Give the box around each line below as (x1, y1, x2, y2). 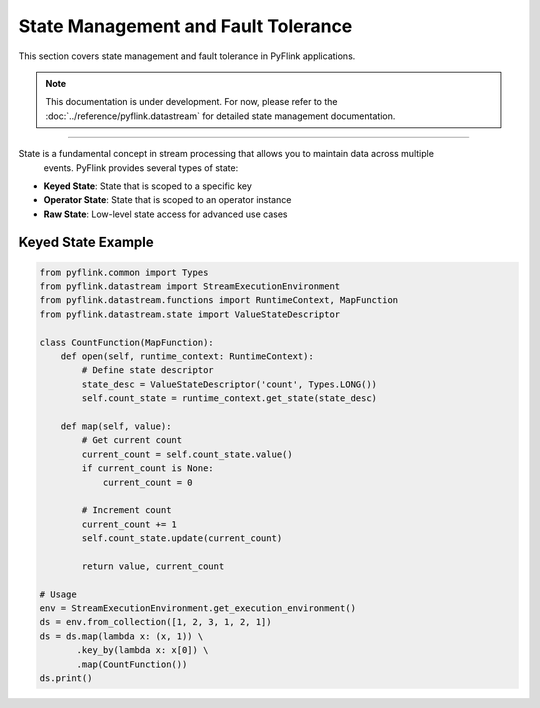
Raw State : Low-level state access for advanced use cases (43, 208, 288, 220)
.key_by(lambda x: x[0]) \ (76, 645, 209, 656)
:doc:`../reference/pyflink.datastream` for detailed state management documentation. (45, 110, 396, 122)
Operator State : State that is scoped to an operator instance (43, 194, 292, 206)
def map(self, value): (60, 420, 172, 432)
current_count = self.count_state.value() (81, 448, 294, 460)
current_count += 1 (81, 518, 177, 530)
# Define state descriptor (81, 365, 214, 376)
